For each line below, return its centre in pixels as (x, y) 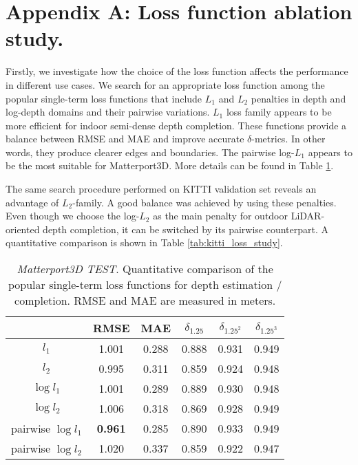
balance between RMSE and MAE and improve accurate (125, 139)
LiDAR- (308, 216)
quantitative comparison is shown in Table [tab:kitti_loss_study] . (144, 242)
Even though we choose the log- (73, 216)
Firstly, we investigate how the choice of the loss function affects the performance (177, 71)
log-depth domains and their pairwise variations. (108, 112)
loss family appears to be (279, 112)
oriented (23, 229)
